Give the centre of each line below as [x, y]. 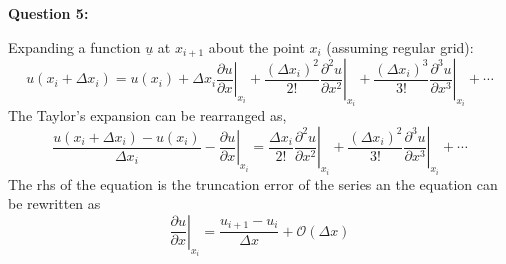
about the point [256, 46]
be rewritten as [54, 203]
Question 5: [48, 13]
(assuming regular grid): [400, 46]
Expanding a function [74, 46]
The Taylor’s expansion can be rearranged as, [147, 115]
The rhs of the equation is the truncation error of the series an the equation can [253, 183]
